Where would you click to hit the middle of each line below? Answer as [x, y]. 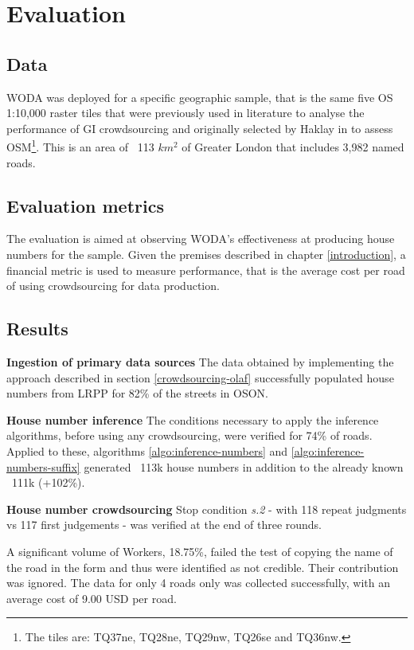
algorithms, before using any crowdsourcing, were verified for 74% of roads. [189, 435]
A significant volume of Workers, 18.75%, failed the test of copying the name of [200, 551]
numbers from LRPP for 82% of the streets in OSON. [137, 393]
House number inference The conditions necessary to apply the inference [193, 419]
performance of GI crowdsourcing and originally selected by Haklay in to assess [200, 128]
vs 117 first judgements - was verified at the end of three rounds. [164, 525]
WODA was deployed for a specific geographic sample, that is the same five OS [200, 97]
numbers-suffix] [43, 466]
